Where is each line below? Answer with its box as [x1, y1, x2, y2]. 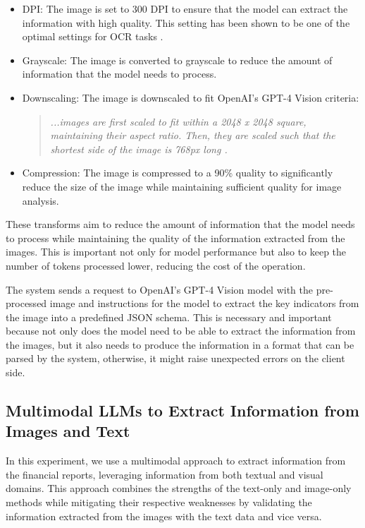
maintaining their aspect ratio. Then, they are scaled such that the [50, 128, 335, 143]
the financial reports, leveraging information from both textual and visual [6, 467, 323, 481]
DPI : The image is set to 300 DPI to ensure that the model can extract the [22, 1, 348, 16]
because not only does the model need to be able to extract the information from [6, 323, 356, 338]
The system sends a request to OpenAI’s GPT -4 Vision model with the [6, 282, 313, 296]
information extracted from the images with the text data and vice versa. [6, 508, 322, 523]
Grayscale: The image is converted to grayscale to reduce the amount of [22, 52, 333, 67]
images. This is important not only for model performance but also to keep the [6, 244, 347, 259]
